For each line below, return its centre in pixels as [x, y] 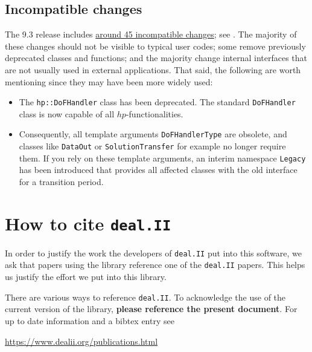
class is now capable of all [67, 113]
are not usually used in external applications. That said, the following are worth [153, 69]
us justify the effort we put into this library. [86, 277]
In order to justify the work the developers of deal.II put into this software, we [154, 253]
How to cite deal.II [88, 223]
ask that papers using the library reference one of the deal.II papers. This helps [155, 265]
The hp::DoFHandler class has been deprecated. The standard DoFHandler [157, 102]
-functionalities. [154, 113]
